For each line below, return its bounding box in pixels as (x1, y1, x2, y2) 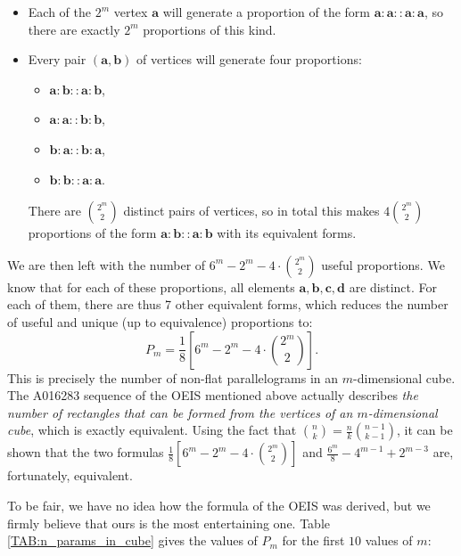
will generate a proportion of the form (162, 3, 370, 20)
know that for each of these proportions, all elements (7, 277, 295, 296)
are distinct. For (349, 277, 438, 296)
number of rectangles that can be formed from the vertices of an (7, 403, 353, 421)
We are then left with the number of (7, 255, 206, 274)
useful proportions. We (321, 255, 445, 274)
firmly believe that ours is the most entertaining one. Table (7, 513, 331, 532)
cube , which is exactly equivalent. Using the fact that (7, 421, 297, 439)
